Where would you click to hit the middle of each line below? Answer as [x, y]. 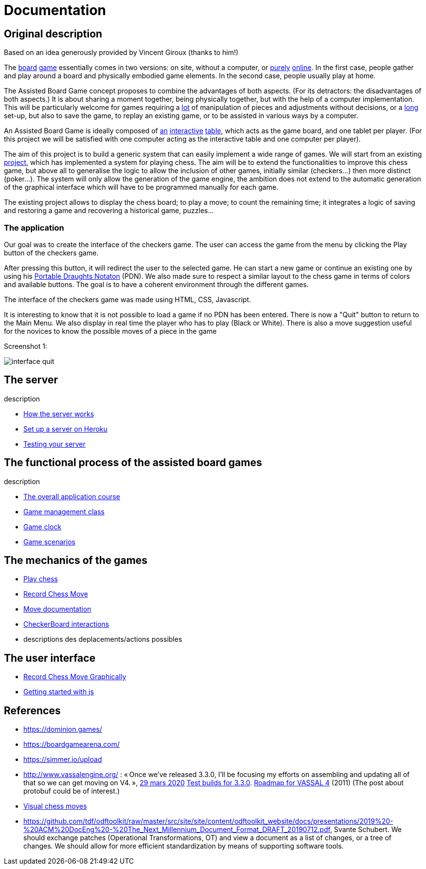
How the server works [59, 414]
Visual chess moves [55, 806]
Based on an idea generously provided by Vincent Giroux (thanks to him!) [121, 53]
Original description [53, 34]
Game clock [43, 526]
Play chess [41, 579]
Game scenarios [49, 542]
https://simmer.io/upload [63, 760]
